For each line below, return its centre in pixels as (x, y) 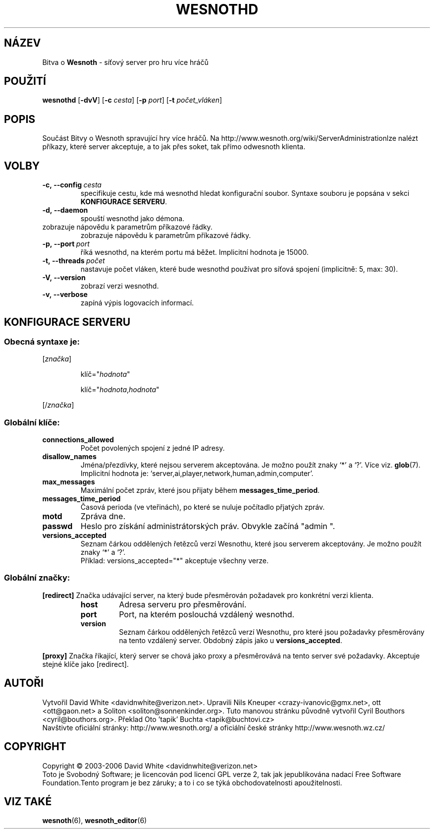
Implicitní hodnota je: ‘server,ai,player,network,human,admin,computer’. (197, 474)
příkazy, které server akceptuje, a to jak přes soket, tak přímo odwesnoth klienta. (174, 147)
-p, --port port (66, 244)
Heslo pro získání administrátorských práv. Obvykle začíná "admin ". (208, 526)
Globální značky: (37, 578)
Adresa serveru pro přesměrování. (183, 604)
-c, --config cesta (72, 185)
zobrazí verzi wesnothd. (120, 286)
